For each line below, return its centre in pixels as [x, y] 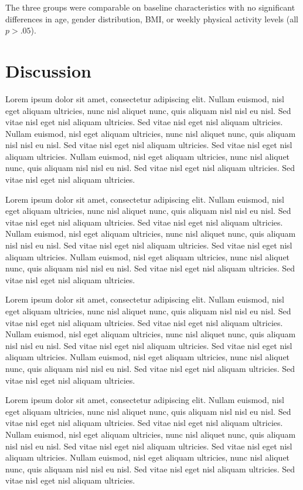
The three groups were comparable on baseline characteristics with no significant [150, 7]
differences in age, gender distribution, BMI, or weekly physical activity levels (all [152, 19]
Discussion [48, 70]
